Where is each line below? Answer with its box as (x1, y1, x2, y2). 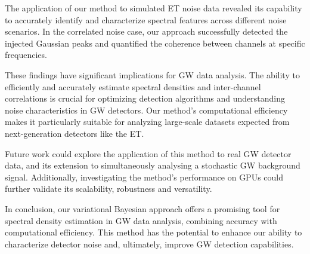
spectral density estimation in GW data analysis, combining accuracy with (5, 214, 277, 227)
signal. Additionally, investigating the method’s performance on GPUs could (5, 170, 284, 183)
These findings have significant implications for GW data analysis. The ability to (5, 68, 300, 81)
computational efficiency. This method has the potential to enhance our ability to (5, 226, 302, 238)
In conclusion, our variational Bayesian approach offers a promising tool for (5, 202, 280, 215)
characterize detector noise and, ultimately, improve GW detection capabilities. (5, 237, 294, 250)
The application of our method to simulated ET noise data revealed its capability (5, 2, 302, 14)
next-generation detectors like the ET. (5, 127, 144, 139)
